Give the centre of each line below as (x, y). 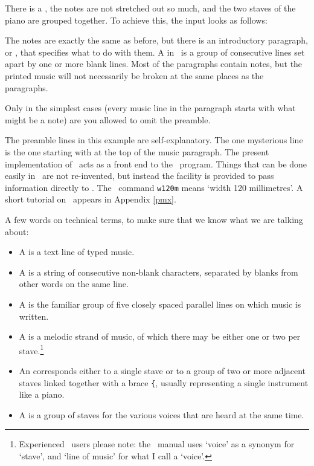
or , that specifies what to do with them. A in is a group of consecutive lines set (155, 52)
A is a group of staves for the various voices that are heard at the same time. (162, 414)
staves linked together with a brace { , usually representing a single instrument (164, 382)
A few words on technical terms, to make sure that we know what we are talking (154, 219)
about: (17, 231)
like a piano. (42, 394)
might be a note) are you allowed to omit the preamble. (108, 119)
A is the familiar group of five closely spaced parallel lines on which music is (160, 304)
